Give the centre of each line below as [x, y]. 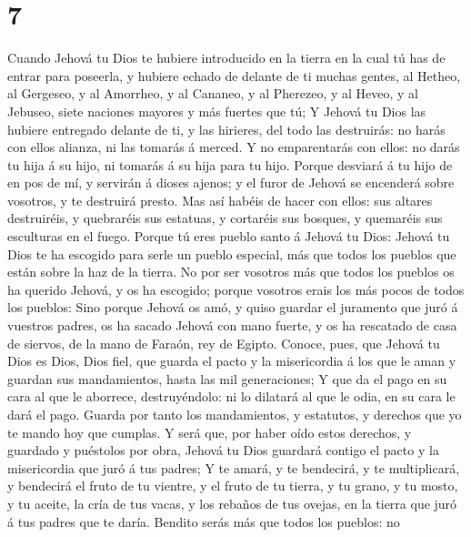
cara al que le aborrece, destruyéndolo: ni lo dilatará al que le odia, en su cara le [231, 396]
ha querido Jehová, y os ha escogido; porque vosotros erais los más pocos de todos [236, 289]
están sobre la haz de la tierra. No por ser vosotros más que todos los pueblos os [231, 272]
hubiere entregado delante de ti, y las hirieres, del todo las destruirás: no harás [226, 129]
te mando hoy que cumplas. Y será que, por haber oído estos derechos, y [210, 432]
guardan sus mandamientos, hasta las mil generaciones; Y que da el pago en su [227, 378]
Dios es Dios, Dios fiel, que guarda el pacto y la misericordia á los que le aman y [232, 361]
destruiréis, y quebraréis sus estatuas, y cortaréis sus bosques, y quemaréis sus [225, 218]
